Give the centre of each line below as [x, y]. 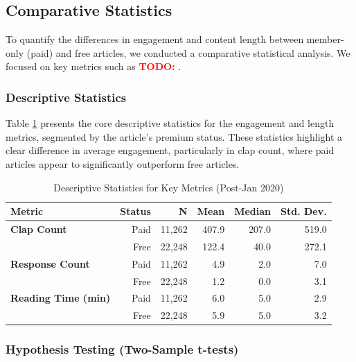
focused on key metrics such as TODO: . [94, 66]
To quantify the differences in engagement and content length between [155, 39]
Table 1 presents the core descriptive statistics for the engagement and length [170, 123]
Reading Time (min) [61, 298]
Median [253, 211]
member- [325, 39]
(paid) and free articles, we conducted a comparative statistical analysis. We [188, 52]
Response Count [50, 263]
